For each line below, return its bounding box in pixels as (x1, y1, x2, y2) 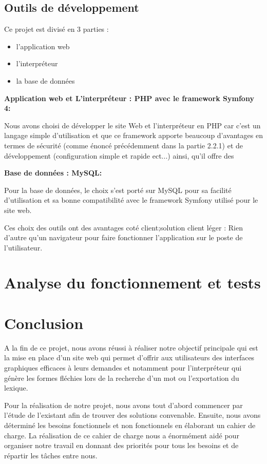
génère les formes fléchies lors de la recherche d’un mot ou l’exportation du (4, 372, 239, 383)
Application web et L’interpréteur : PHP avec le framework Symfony (4, 92, 254, 103)
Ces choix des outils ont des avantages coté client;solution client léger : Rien (4, 222, 243, 233)
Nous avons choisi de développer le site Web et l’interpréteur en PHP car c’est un (4, 120, 261, 130)
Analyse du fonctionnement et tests (4, 272, 261, 293)
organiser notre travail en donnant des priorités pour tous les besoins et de (4, 440, 239, 451)
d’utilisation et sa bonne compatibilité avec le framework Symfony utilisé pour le (4, 195, 258, 205)
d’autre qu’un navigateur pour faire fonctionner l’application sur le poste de (4, 232, 243, 243)
